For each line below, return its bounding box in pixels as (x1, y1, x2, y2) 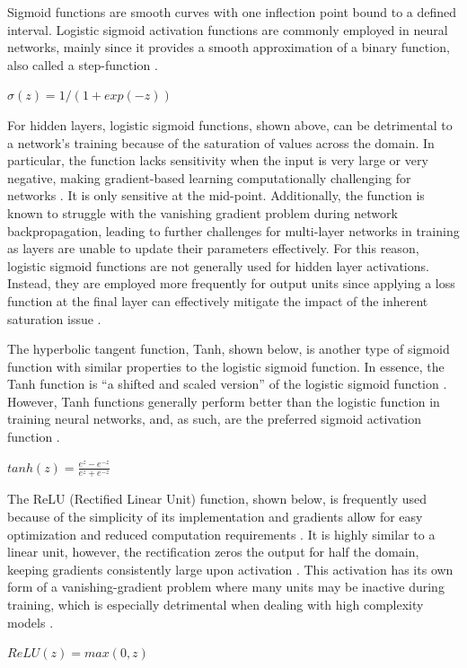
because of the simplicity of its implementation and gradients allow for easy (7, 507, 423, 526)
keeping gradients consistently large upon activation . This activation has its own (7, 559, 454, 578)
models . (7, 612, 54, 631)
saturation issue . (7, 309, 101, 328)
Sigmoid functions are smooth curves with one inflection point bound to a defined (7, 3, 457, 21)
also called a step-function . (7, 55, 158, 74)
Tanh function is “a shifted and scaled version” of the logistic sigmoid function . (7, 374, 447, 393)
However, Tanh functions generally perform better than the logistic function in (7, 391, 440, 410)
